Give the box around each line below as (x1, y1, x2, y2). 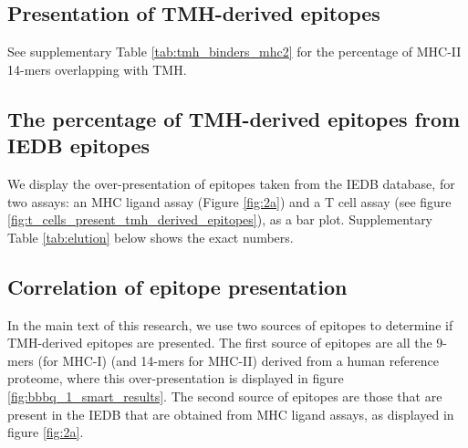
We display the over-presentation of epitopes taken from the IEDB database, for (7, 173, 455, 193)
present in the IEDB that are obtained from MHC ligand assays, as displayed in (7, 404, 454, 423)
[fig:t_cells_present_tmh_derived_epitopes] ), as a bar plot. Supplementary (7, 210, 433, 229)
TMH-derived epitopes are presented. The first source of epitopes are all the (7, 333, 432, 352)
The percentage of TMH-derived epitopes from (7, 104, 461, 132)
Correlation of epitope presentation (7, 272, 348, 300)
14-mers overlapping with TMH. (7, 59, 187, 78)
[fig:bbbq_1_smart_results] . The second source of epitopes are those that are (7, 386, 442, 405)
